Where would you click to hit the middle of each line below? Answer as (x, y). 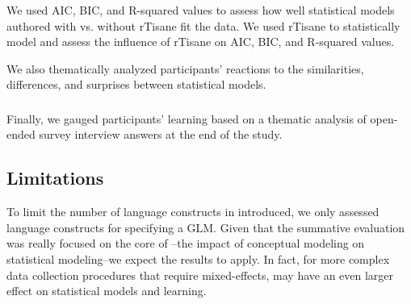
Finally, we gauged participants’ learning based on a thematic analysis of (187, 118)
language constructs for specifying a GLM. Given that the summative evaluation (206, 227)
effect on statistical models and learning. (107, 291)
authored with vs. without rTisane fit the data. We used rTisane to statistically (203, 25)
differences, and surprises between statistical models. (136, 84)
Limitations (55, 178)
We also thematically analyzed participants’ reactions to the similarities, (185, 68)
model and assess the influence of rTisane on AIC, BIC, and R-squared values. (201, 42)
